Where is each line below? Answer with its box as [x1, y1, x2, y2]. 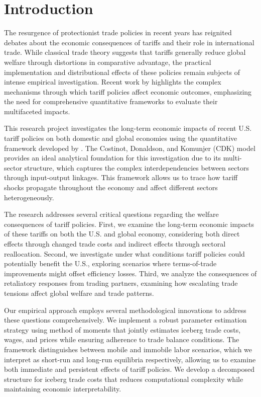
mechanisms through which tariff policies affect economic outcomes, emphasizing [4, 86, 252, 97]
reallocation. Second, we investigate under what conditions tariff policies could [4, 248, 245, 259]
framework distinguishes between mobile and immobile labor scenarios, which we [4, 344, 252, 354]
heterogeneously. [4, 192, 54, 202]
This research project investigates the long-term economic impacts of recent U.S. [4, 123, 252, 133]
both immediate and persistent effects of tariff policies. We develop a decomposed [4, 364, 254, 374]
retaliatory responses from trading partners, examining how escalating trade [4, 278, 238, 288]
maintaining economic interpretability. [4, 383, 121, 394]
